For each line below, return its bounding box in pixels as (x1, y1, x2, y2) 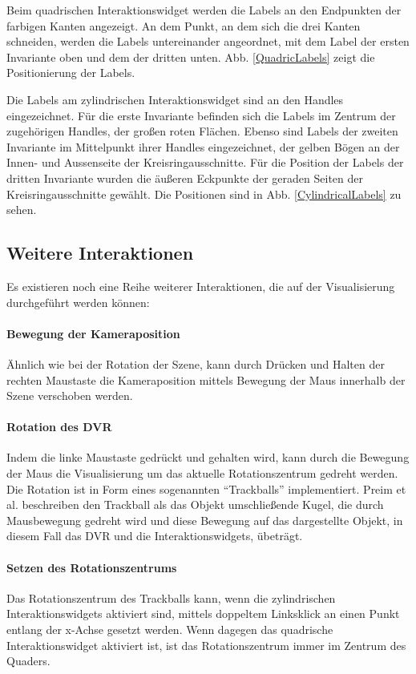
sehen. (6, 201, 37, 218)
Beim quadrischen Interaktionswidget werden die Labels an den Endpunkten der (6, 2, 402, 18)
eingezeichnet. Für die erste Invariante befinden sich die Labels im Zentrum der (6, 107, 396, 123)
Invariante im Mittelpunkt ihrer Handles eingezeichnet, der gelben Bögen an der (6, 138, 400, 155)
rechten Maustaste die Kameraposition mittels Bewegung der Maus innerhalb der (6, 371, 406, 388)
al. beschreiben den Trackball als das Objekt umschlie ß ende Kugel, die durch (6, 496, 384, 513)
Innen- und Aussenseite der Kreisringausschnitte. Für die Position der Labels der (6, 154, 404, 171)
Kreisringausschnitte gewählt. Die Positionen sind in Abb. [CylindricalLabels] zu (6, 185, 402, 202)
